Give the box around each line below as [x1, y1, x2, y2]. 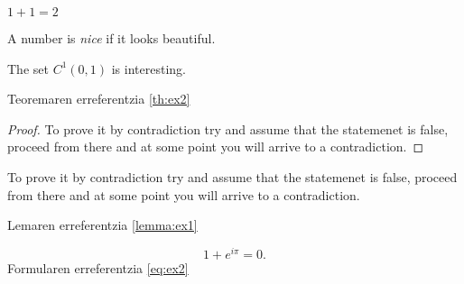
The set [7, 59, 49, 78]
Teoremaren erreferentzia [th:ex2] [7, 89, 190, 108]
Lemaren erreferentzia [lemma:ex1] [7, 215, 198, 234]
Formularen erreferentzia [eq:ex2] [7, 258, 189, 277]
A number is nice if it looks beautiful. [7, 29, 216, 47]
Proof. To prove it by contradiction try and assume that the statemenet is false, [7, 119, 449, 138]
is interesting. [111, 59, 186, 78]
